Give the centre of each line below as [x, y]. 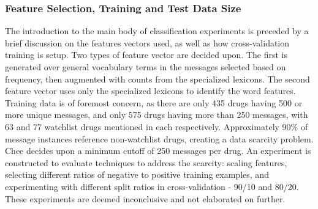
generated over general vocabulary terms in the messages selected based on [146, 67]
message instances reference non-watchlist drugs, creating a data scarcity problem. [159, 138]
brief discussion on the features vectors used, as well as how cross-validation [147, 42]
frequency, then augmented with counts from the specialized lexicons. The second [157, 79]
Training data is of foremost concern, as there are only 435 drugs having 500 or [154, 102]
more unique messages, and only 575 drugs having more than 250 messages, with [157, 115]
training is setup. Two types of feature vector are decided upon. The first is [146, 55]
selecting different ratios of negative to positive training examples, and [137, 174]
